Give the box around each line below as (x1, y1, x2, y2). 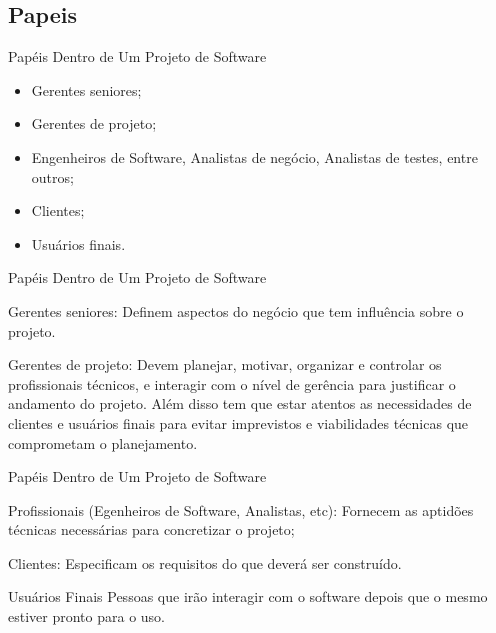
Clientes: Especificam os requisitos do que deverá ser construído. (8, 552, 402, 573)
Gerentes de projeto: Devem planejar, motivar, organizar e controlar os (8, 354, 442, 375)
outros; (31, 166, 74, 187)
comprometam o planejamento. (8, 432, 198, 453)
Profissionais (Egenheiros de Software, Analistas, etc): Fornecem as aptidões (8, 499, 474, 520)
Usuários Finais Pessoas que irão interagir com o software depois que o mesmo (8, 586, 488, 607)
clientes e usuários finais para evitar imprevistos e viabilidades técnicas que (8, 412, 469, 433)
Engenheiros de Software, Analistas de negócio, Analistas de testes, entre (31, 146, 478, 167)
